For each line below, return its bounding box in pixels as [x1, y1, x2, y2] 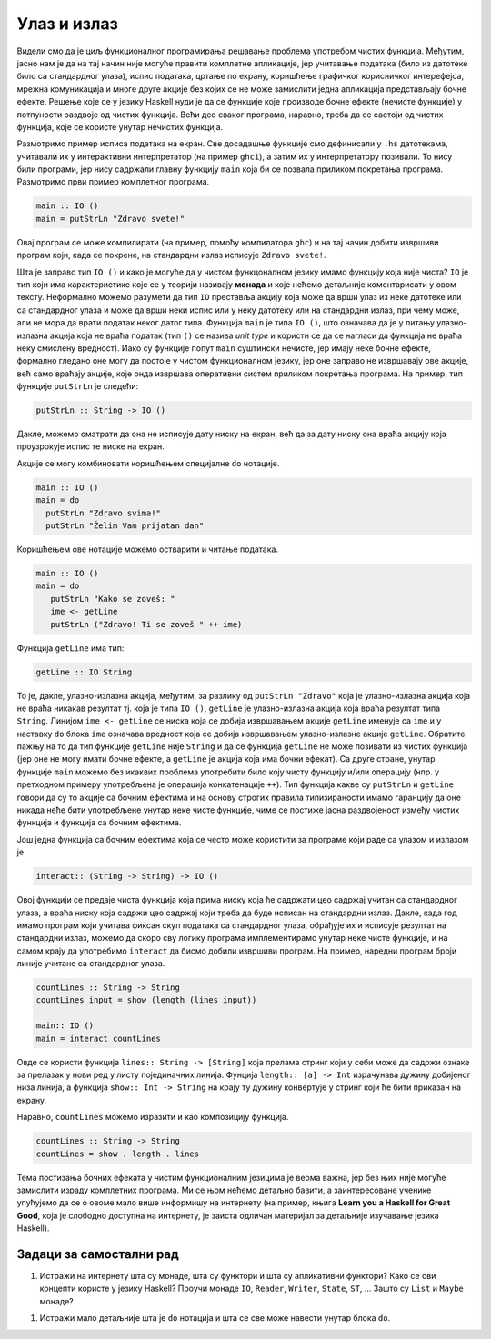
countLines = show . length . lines [35, 1148, 200, 1159]
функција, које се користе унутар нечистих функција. [16, 121, 224, 132]
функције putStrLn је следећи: [16, 381, 139, 392]
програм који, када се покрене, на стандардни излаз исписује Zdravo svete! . [16, 250, 326, 261]
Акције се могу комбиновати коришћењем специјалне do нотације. [16, 457, 280, 468]
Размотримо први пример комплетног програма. [16, 176, 210, 187]
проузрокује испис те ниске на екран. [16, 441, 165, 452]
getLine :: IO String [35, 666, 133, 677]
